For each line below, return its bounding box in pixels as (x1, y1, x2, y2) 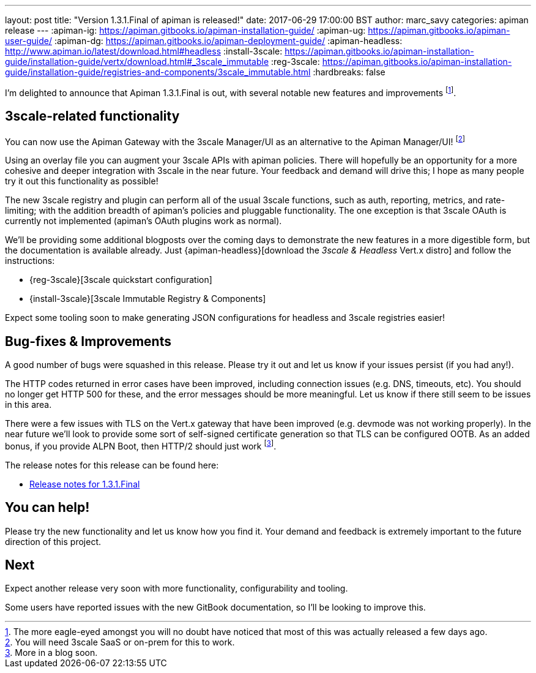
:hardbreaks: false (313, 67, 385, 77)
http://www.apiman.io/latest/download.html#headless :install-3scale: (5, 46, 283, 56)
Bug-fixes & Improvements (5, 333, 171, 349)
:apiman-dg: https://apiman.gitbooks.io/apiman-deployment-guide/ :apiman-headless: (54, 36, 403, 46)
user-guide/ (5, 36, 53, 46)
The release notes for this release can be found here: (5, 459, 219, 470)
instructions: (5, 255, 55, 266)
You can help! (5, 500, 90, 516)
